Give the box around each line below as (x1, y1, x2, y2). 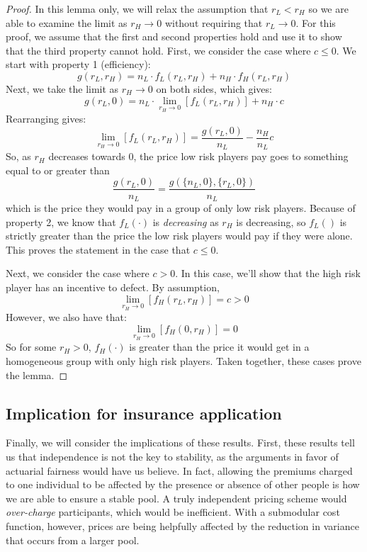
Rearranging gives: (6, 111, 86, 126)
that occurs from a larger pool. (6, 532, 140, 547)
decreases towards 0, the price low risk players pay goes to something (48, 149, 349, 164)
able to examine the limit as (6, 15, 128, 30)
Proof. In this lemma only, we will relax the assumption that (6, 1, 269, 16)
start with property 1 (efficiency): (6, 57, 151, 72)
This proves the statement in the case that (6, 242, 191, 257)
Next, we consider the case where (6, 266, 149, 281)
